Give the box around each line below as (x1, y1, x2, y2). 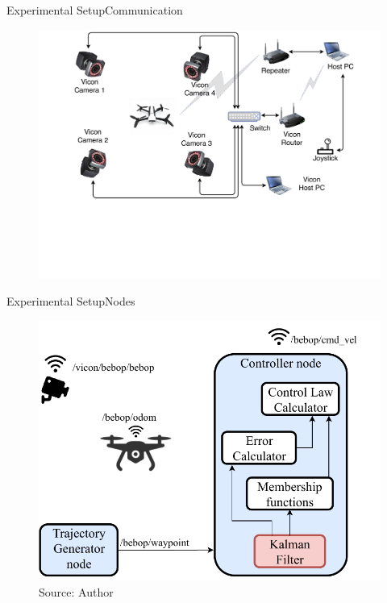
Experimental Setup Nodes (6, 292, 135, 309)
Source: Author (39, 583, 114, 600)
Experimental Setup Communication (6, 2, 183, 18)
